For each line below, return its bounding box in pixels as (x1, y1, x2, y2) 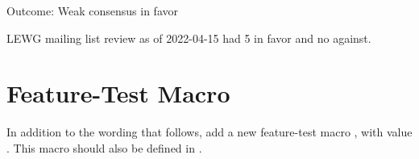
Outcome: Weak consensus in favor (6, 2, 178, 19)
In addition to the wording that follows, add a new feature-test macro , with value (6, 123, 413, 140)
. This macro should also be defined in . (6, 139, 202, 156)
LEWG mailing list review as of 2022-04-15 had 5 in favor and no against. (6, 29, 371, 46)
